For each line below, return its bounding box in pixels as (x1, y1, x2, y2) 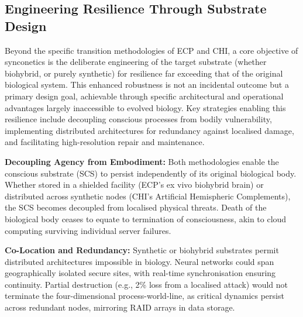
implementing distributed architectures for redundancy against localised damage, (5, 124, 294, 136)
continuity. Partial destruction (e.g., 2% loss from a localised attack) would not (5, 278, 288, 290)
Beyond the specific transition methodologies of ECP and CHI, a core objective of (5, 44, 298, 56)
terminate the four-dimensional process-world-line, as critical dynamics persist (5, 290, 284, 302)
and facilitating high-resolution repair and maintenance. (5, 136, 205, 148)
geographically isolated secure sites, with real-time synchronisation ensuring (5, 267, 276, 279)
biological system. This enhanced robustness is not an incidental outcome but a (5, 78, 289, 91)
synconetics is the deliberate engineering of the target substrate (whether (5, 56, 267, 68)
